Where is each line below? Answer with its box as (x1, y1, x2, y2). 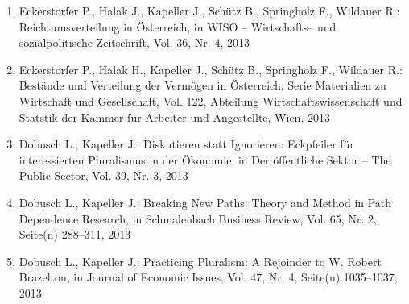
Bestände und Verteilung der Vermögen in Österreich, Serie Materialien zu (19, 77, 386, 94)
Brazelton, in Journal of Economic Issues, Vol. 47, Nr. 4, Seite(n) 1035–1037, (19, 269, 398, 285)
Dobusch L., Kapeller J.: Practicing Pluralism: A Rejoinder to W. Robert (19, 252, 382, 269)
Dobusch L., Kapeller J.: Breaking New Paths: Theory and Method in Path (19, 194, 392, 210)
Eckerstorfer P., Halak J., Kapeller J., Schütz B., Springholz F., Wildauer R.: (19, 2, 400, 19)
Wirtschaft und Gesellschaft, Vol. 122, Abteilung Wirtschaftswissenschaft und (19, 92, 403, 109)
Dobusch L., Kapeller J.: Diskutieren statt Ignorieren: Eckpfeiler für (19, 135, 354, 152)
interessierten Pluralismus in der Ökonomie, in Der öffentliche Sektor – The (19, 151, 391, 168)
